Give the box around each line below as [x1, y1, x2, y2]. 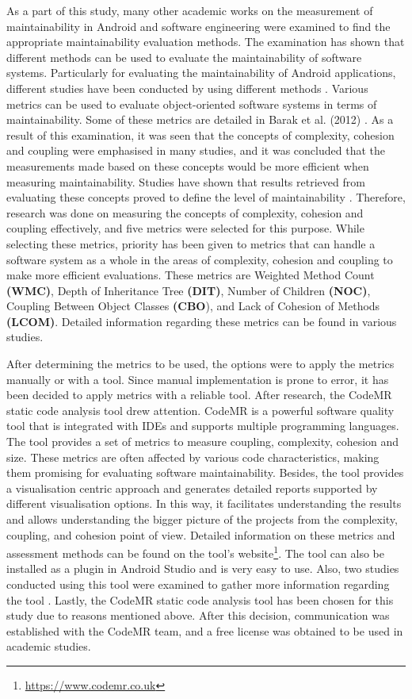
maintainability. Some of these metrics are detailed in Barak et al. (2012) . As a [6, 111, 394, 128]
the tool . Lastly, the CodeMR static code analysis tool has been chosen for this [6, 591, 394, 608]
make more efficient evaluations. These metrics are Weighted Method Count [6, 267, 375, 283]
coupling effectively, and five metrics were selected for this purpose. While [6, 220, 364, 236]
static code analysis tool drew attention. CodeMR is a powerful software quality [6, 401, 395, 418]
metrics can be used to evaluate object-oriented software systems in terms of [6, 95, 377, 112]
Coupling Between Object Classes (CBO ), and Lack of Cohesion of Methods [6, 298, 380, 314]
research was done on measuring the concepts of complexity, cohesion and [6, 204, 364, 221]
